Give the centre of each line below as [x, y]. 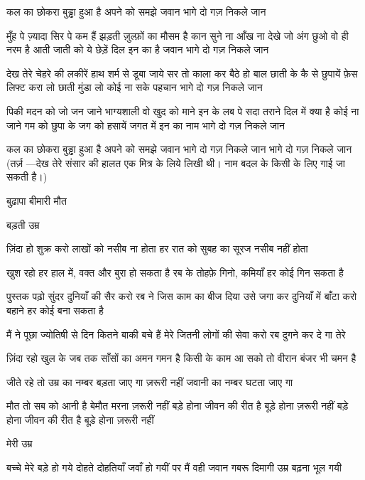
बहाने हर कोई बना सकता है [55, 310]
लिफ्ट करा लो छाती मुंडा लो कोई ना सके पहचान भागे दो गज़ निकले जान [135, 87]
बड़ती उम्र [23, 224]
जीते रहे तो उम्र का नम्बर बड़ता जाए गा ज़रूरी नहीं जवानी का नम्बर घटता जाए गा [150, 382]
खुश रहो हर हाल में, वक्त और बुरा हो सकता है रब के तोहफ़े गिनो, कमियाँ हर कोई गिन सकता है [175, 272]
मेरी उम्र [20, 443]
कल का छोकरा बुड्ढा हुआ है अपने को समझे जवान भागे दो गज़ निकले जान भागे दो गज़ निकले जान [179, 149]
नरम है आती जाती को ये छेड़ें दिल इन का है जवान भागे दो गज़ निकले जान [138, 49]
